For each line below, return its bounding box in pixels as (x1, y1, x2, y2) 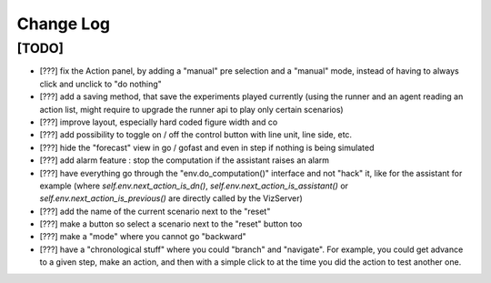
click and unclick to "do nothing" (39, 78, 163, 89)
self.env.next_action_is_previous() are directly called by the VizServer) (39, 193, 304, 204)
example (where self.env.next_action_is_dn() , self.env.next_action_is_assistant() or (39, 180, 349, 191)
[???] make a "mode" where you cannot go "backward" (39, 231, 247, 242)
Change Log (16, 14, 111, 34)
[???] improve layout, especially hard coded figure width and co (39, 116, 278, 127)
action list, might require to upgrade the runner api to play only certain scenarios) (39, 104, 345, 115)
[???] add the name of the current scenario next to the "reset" (39, 206, 271, 217)
